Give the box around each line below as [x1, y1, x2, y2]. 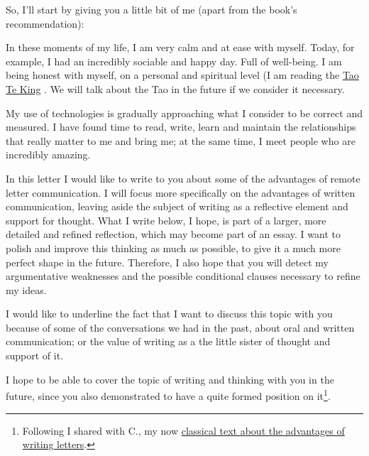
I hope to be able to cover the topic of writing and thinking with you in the [6, 371, 334, 386]
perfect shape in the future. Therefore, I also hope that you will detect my [6, 254, 329, 269]
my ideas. [6, 282, 47, 297]
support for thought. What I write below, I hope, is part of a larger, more [6, 212, 326, 227]
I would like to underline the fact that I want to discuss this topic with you [6, 306, 333, 321]
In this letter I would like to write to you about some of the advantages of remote [6, 170, 360, 185]
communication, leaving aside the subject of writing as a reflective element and [6, 199, 348, 214]
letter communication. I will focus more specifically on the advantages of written [6, 185, 356, 200]
